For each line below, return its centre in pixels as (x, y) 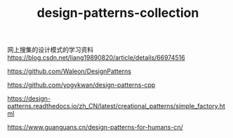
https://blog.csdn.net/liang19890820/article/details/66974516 (96, 58)
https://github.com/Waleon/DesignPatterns (69, 71)
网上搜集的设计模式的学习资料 (50, 50)
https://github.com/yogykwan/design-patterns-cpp (81, 85)
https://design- (29, 99)
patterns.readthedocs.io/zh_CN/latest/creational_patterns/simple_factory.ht (116, 106)
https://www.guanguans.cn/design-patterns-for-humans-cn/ (95, 127)
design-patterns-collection (118, 13)
